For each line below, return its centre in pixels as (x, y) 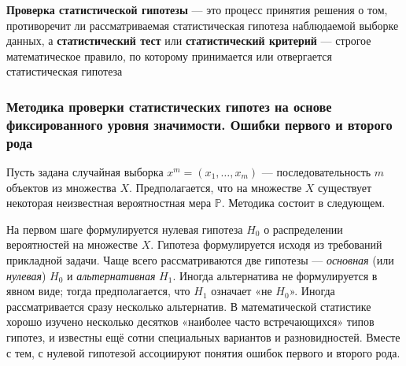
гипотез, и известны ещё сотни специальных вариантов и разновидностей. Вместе (203, 336)
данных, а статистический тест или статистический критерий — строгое (189, 41)
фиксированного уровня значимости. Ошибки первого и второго (199, 124)
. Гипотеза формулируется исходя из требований (266, 244)
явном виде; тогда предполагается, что (98, 291)
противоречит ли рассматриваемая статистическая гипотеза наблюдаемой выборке (203, 25)
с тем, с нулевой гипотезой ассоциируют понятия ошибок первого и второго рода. (203, 352)
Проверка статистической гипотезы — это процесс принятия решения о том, (197, 9)
